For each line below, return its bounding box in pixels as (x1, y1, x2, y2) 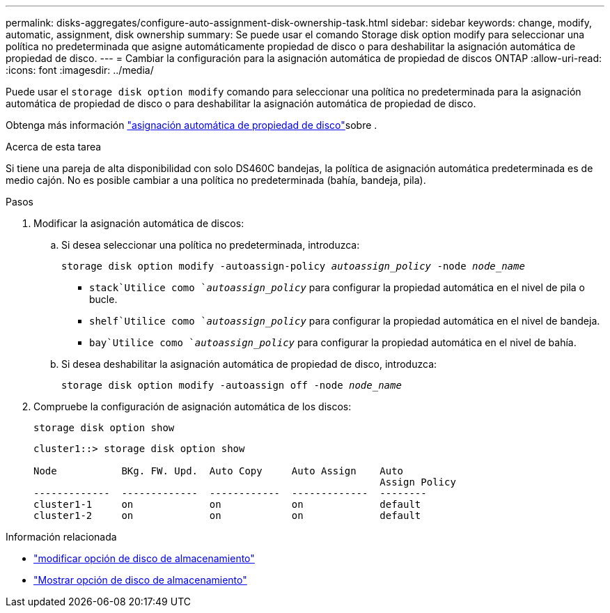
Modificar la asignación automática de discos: (33, 217, 244, 229)
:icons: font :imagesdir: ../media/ (6, 64, 154, 76)
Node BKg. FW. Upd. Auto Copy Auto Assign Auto (33, 465, 404, 476)
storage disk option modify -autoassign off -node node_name (61, 380, 402, 391)
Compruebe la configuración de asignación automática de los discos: (33, 401, 352, 412)
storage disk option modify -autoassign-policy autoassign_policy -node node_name (61, 261, 525, 272)
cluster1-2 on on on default (33, 510, 421, 521)
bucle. (89, 293, 118, 305)
